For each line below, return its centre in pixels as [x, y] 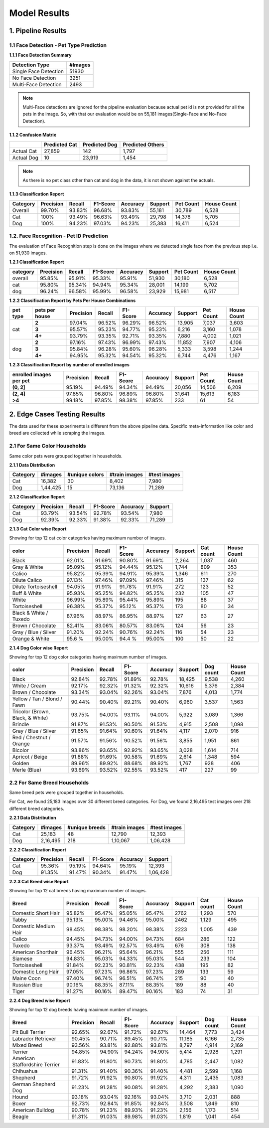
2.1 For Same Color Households [48, 446]
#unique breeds [86, 827]
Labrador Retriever [34, 1038]
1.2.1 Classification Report [37, 262]
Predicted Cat [61, 145]
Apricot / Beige [30, 757]
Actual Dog [25, 158]
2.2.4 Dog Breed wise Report [40, 1000]
